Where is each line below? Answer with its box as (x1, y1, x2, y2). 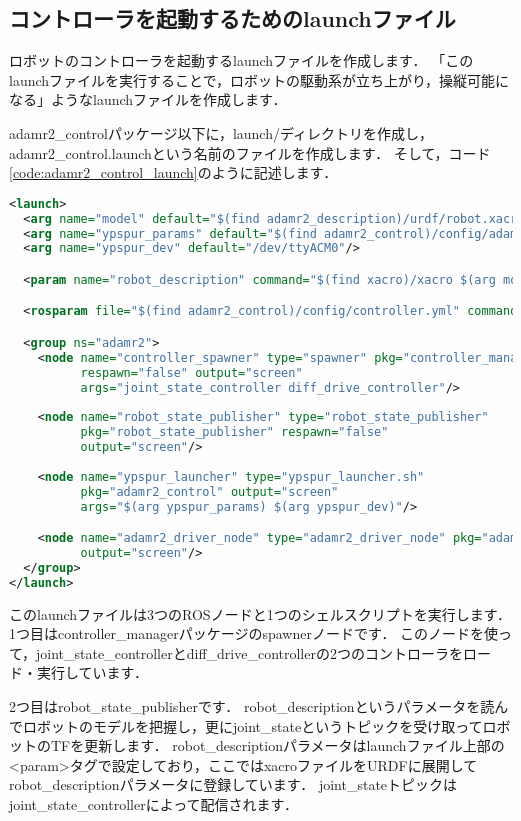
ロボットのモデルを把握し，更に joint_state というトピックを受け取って (22, 715, 483, 736)
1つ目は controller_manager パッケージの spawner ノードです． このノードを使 (9, 623, 499, 644)
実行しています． (36, 662, 149, 683)
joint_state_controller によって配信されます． (9, 793, 298, 814)
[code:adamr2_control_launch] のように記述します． (9, 162, 338, 183)
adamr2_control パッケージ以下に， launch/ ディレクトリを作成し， (9, 122, 434, 143)
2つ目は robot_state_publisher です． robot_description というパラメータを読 (9, 696, 495, 717)
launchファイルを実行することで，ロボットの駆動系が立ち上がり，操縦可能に (9, 69, 510, 90)
